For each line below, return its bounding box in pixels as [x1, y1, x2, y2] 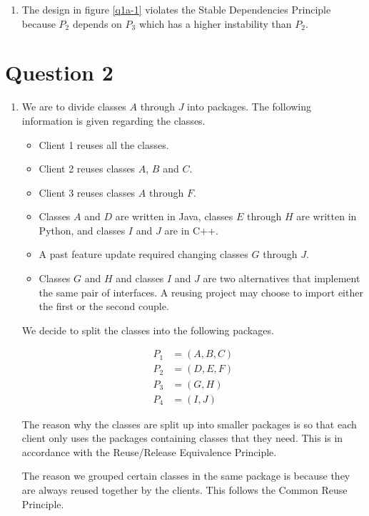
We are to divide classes [21, 99, 126, 114]
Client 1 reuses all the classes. [39, 137, 169, 152]
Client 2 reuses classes [39, 161, 136, 176]
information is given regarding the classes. [21, 113, 206, 128]
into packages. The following [187, 99, 312, 114]
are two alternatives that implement [203, 271, 360, 286]
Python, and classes [39, 222, 126, 237]
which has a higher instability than [138, 16, 292, 31]
